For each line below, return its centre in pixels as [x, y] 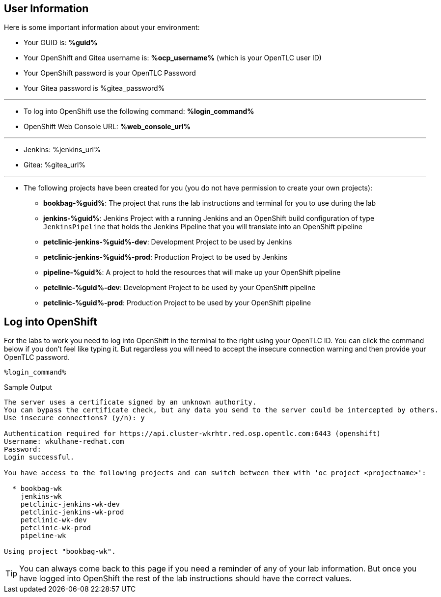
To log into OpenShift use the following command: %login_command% [139, 111]
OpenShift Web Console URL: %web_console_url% [107, 127]
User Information [46, 9]
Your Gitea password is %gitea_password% [94, 88]
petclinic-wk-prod [56, 528]
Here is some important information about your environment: [102, 27]
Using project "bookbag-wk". [60, 552]
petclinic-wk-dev [54, 520]
